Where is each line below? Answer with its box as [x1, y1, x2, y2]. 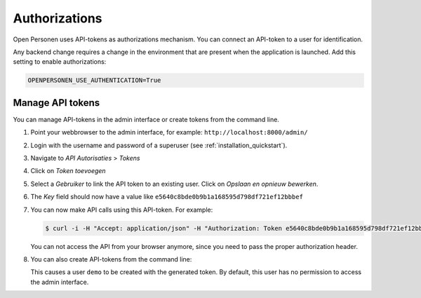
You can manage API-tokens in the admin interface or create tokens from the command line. [13, 115, 280, 123]
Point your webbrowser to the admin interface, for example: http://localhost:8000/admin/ [30, 128, 308, 137]
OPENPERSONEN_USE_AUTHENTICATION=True [27, 76, 161, 84]
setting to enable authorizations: [13, 57, 107, 66]
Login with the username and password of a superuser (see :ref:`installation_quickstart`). [30, 141, 288, 149]
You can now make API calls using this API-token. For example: [30, 205, 213, 214]
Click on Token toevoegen [30, 167, 106, 175]
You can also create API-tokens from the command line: [30, 255, 192, 263]
